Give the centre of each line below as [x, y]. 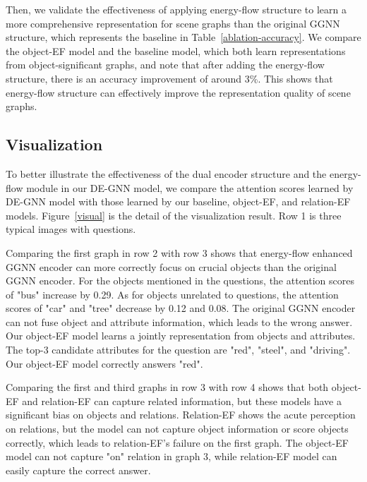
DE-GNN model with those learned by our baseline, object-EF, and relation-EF [178, 201]
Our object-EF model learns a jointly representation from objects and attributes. [181, 336]
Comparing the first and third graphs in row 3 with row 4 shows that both [167, 387]
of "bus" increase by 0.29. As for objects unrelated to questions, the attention [172, 294]
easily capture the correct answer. [78, 470]
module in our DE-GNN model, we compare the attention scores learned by [190, 187]
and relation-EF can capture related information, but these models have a [182, 400]
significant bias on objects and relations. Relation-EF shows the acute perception [181, 415]
